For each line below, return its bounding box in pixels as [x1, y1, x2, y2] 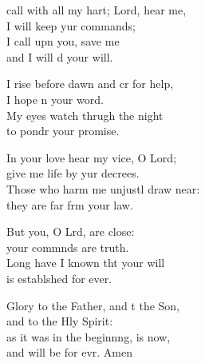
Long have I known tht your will [6, 254, 165, 271]
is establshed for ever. [6, 269, 112, 286]
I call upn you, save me [6, 33, 120, 50]
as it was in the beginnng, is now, [6, 328, 171, 345]
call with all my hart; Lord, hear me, [6, 2, 187, 18]
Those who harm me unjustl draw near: [6, 180, 200, 197]
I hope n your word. [6, 90, 104, 107]
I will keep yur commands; [6, 17, 136, 34]
